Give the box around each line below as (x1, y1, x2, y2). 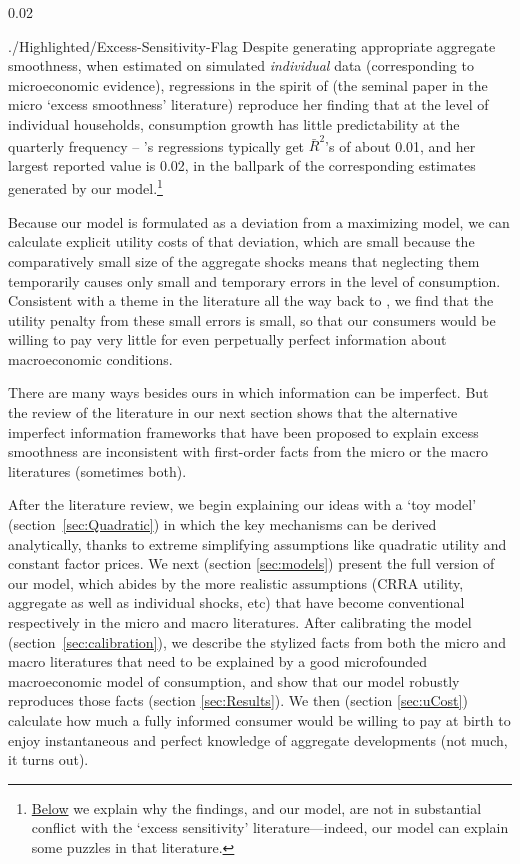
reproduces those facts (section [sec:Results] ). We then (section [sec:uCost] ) (8, 690, 468, 711)
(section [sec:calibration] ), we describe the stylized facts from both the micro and (8, 631, 506, 652)
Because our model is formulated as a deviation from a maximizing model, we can (8, 211, 510, 232)
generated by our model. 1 (8, 175, 163, 199)
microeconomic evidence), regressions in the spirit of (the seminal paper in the (8, 74, 488, 95)
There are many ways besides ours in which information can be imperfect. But (8, 382, 489, 403)
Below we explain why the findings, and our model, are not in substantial (31, 797, 482, 818)
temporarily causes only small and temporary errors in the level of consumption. (8, 270, 501, 291)
